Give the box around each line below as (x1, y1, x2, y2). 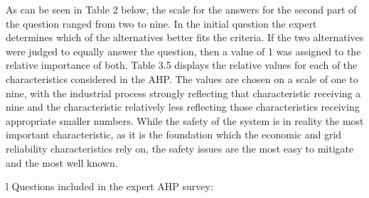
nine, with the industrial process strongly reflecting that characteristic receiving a (6, 85, 361, 100)
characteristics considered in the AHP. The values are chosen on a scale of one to (6, 71, 358, 86)
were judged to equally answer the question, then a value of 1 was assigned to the (6, 43, 361, 58)
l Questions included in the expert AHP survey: (6, 179, 213, 194)
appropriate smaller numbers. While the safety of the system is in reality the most (6, 113, 364, 128)
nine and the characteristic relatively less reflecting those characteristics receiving (6, 99, 360, 114)
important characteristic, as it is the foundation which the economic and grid (6, 127, 342, 142)
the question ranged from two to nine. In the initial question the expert (6, 16, 317, 31)
